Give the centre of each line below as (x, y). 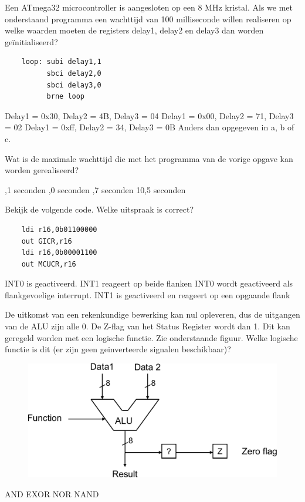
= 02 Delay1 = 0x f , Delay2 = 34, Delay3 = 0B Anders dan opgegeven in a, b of (150, 127)
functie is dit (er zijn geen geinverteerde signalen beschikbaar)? (118, 349)
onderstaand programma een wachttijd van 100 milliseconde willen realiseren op (148, 18)
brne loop (66, 97)
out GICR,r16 (47, 241)
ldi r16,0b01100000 (59, 229)
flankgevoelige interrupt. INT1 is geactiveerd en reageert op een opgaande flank (148, 294)
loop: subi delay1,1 (61, 62)
